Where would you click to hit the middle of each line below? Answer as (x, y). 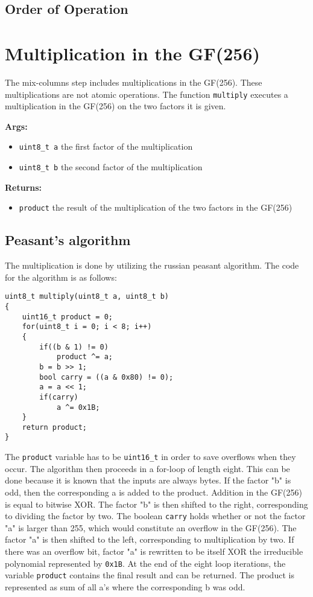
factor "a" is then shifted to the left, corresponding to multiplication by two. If (150, 539)
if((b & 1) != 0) (74, 347)
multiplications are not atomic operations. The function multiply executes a (147, 94)
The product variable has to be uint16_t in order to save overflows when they (150, 457)
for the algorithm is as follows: (61, 277)
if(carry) (59, 397)
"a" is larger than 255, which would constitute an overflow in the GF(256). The (151, 527)
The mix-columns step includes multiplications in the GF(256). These (134, 82)
